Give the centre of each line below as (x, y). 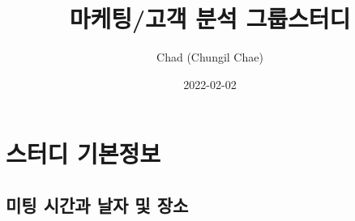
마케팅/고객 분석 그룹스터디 (210, 18)
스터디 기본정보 (83, 153)
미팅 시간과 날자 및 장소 (97, 204)
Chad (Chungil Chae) (210, 57)
